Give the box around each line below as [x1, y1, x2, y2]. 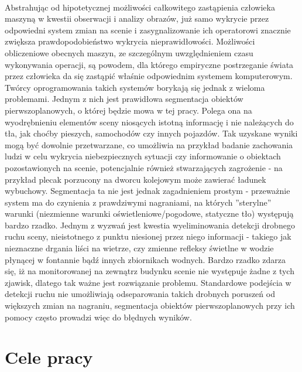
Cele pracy [5, 345, 93, 369]
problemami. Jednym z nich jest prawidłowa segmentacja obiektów [5, 93, 243, 105]
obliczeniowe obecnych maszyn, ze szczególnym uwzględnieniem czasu [5, 46, 253, 59]
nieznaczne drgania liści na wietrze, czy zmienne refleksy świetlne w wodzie [5, 242, 274, 254]
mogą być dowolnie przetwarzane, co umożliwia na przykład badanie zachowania [5, 138, 293, 151]
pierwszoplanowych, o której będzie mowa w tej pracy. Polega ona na [5, 104, 252, 116]
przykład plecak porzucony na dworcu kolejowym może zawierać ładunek [5, 173, 266, 185]
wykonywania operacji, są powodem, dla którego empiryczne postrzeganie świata [5, 58, 294, 70]
